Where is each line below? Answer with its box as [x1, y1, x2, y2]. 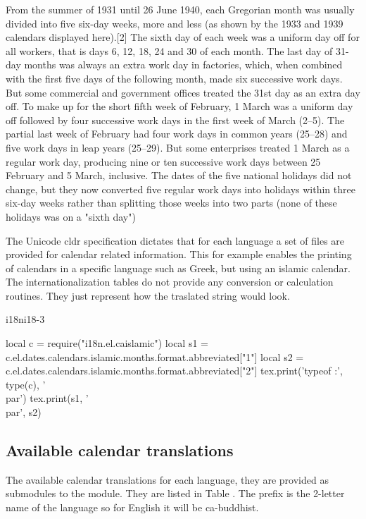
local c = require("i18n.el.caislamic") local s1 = [6, 336, 208, 350]
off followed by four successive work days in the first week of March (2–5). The [6, 112, 345, 127]
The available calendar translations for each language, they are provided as [6, 472, 329, 487]
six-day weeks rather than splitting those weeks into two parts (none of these [6, 195, 337, 210]
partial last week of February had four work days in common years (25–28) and [6, 126, 348, 141]
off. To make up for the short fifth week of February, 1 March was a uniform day [6, 99, 353, 114]
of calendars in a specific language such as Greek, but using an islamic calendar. [6, 260, 351, 275]
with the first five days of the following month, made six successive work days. [6, 71, 343, 85]
